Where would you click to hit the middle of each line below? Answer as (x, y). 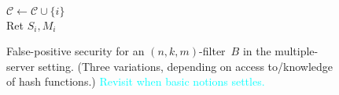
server (20, 66)
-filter (212, 51)
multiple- (297, 51)
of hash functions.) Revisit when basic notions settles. (136, 81)
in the (257, 51)
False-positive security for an (76, 51)
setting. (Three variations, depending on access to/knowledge (186, 66)
